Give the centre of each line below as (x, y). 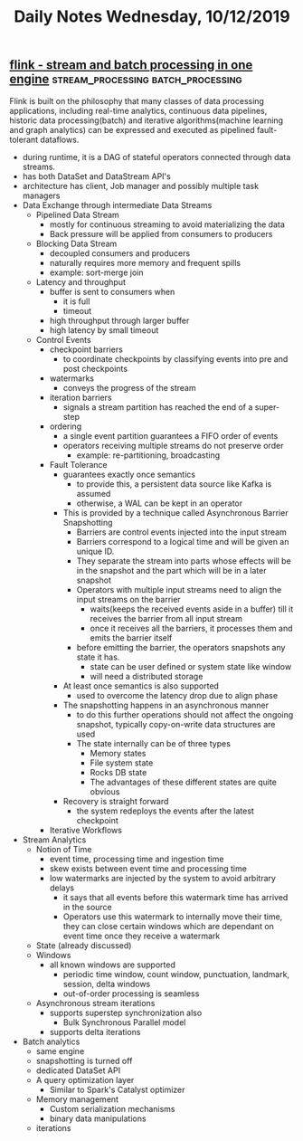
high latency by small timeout (104, 330)
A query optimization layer (85, 1079)
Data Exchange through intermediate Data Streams (117, 204)
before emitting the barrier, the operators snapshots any (181, 647)
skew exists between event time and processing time (148, 868)
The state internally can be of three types (153, 743)
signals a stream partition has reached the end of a (158, 407)
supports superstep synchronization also (126, 1013)
